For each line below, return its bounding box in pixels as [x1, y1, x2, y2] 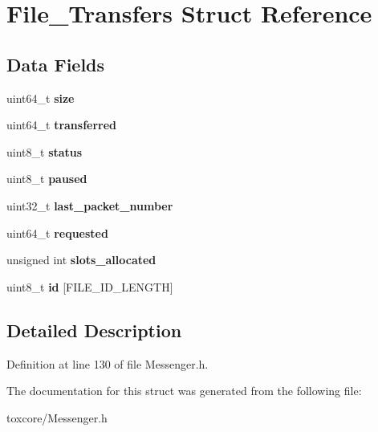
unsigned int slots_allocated [6, 251, 156, 268]
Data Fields [6, 51, 105, 76]
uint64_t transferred [6, 116, 117, 133]
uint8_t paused [6, 170, 87, 187]
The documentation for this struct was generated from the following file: [6, 382, 362, 399]
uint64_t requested [6, 224, 108, 241]
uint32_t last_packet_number [6, 197, 173, 214]
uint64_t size [6, 89, 75, 106]
